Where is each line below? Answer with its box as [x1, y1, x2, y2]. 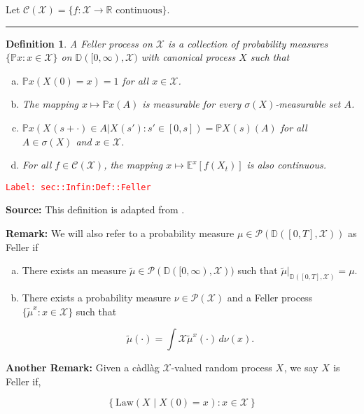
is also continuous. [246, 157, 327, 172]
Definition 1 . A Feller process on [6, 36, 153, 50]
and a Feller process [227, 290, 313, 305]
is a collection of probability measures [167, 36, 328, 50]
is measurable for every [142, 97, 241, 111]
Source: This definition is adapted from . [6, 202, 185, 217]
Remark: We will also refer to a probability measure [6, 226, 234, 240]
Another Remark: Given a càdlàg [6, 360, 160, 375]
